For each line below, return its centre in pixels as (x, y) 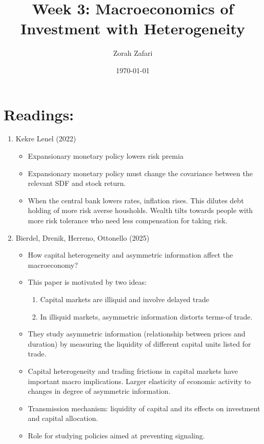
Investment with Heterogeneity (133, 28)
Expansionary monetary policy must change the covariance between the (140, 173)
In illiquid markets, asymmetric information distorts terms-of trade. (146, 316)
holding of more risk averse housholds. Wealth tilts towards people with (140, 210)
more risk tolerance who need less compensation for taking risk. (128, 220)
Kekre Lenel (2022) (46, 139)
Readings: (39, 114)
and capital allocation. (63, 418)
